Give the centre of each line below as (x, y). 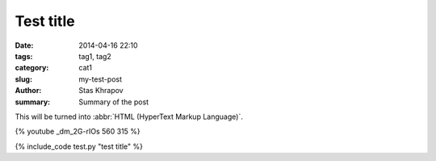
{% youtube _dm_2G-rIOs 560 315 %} (78, 131)
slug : (23, 79)
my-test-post (101, 79)
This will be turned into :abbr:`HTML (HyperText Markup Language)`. (129, 117)
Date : (24, 45)
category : (32, 68)
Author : (28, 91)
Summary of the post (114, 102)
